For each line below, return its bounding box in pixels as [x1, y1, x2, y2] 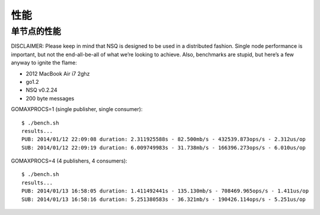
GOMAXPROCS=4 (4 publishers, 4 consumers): [11, 157, 127, 165]
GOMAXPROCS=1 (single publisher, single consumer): [11, 106, 143, 113]
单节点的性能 [11, 26, 62, 37]
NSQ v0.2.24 [25, 86, 57, 94]
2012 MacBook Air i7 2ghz [25, 70, 90, 77]
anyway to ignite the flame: [11, 59, 77, 66]
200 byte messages [25, 95, 75, 102]
